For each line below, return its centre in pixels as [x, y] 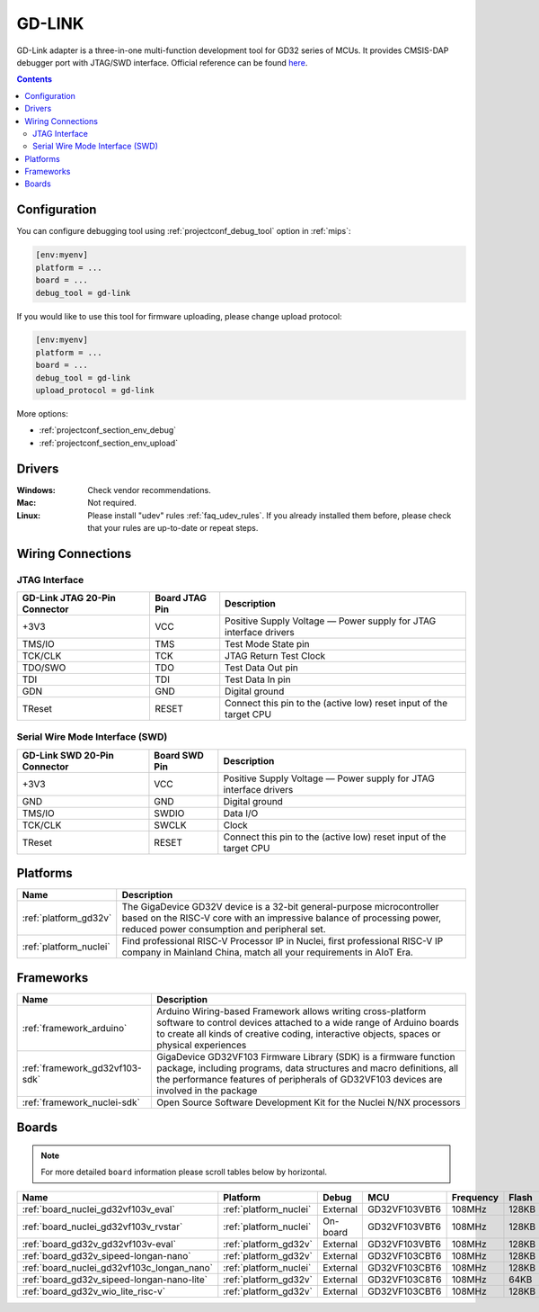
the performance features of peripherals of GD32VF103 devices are [300, 1079]
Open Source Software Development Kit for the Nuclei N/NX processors [309, 1102]
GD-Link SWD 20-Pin [68, 755]
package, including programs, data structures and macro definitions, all [307, 1068]
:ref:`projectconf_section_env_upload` [109, 443]
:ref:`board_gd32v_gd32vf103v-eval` [99, 1244]
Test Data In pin [258, 679]
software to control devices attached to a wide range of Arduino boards [308, 1022]
